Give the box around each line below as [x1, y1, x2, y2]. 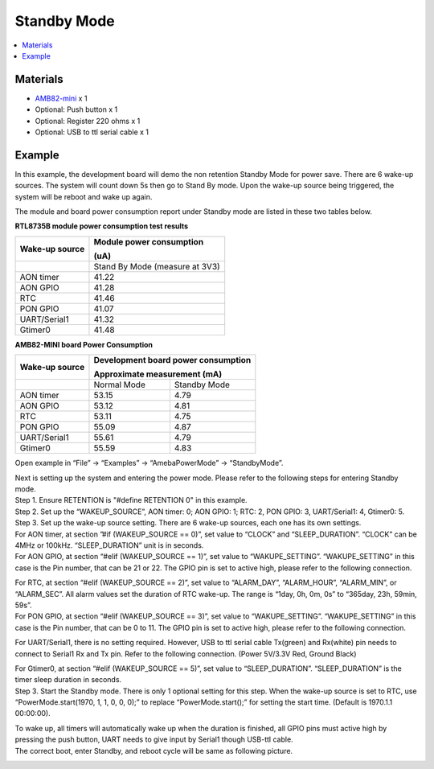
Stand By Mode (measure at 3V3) [93, 261, 220, 272]
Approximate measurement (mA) [93, 368, 223, 380]
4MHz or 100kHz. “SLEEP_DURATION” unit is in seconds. [14, 541, 204, 550]
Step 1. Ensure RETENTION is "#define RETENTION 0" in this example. [14, 496, 248, 505]
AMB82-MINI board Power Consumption [14, 339, 153, 349]
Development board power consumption [93, 355, 252, 366]
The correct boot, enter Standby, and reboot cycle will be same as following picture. [14, 746, 293, 755]
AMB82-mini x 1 [35, 93, 88, 103]
